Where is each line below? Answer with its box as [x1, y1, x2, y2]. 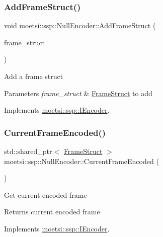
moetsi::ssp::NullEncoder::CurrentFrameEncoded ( [4, 155, 159, 166]
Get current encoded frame [4, 189, 87, 200]
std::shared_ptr [4, 146, 52, 156]
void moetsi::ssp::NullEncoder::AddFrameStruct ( [4, 20, 156, 31]
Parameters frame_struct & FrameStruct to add [4, 88, 152, 98]
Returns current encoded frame [4, 206, 100, 217]
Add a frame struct [4, 71, 63, 81]
